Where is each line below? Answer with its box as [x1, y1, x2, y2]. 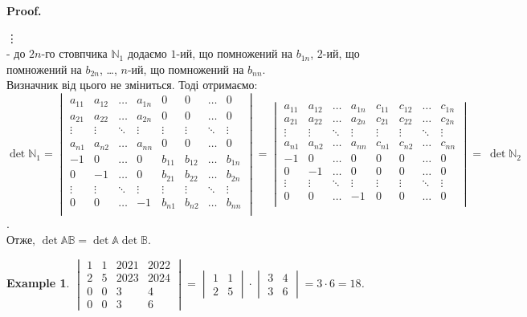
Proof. [6, 2, 42, 18]
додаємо [127, 45, 167, 62]
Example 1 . [6, 274, 70, 291]
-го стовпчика [41, 45, 108, 62]
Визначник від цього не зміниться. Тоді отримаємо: [6, 76, 258, 93]
